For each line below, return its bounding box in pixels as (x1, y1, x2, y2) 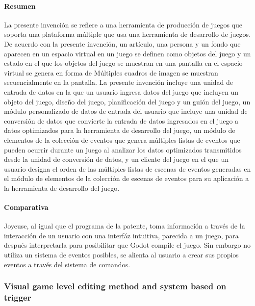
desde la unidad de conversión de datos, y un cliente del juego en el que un (4, 154, 229, 164)
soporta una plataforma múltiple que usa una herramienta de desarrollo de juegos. (4, 29, 251, 39)
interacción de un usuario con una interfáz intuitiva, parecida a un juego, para (4, 230, 239, 240)
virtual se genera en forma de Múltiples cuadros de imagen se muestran (4, 67, 218, 77)
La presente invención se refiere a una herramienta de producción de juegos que (4, 19, 242, 29)
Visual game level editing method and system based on (4, 280, 227, 292)
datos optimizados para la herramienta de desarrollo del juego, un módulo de (4, 125, 235, 135)
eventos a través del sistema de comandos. (4, 259, 130, 269)
